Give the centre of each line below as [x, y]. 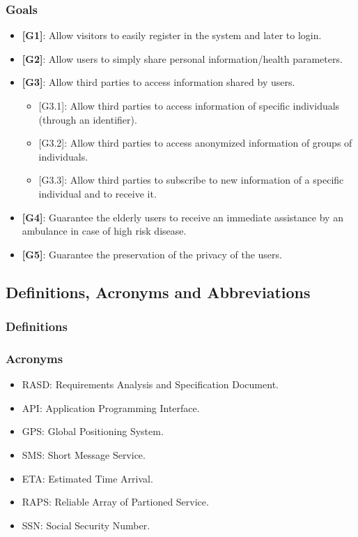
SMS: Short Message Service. [84, 454]
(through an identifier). [88, 119]
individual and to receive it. [98, 193]
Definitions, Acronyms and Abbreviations [158, 292]
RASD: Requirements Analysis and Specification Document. [150, 384]
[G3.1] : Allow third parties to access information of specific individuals [189, 105]
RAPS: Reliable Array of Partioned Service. [115, 502]
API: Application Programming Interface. [111, 407]
